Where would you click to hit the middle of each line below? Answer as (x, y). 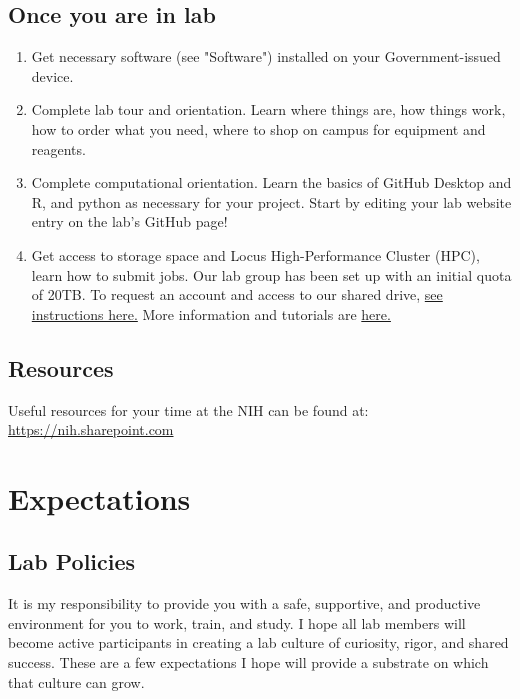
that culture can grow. (76, 681)
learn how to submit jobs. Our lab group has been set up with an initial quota (271, 274)
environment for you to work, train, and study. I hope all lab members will (237, 622)
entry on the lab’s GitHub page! (129, 221)
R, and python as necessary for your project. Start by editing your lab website (271, 201)
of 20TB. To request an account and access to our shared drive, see (237, 294)
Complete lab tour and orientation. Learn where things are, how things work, (268, 109)
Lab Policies (72, 561)
